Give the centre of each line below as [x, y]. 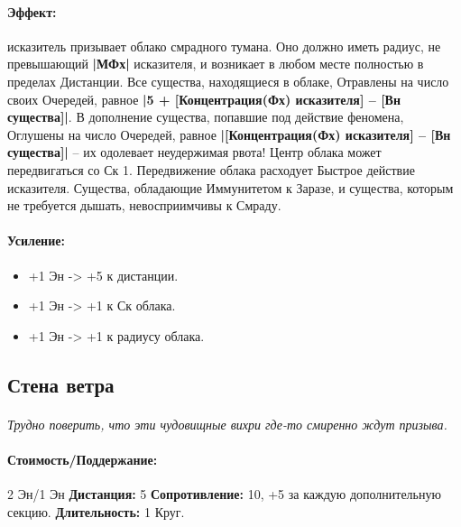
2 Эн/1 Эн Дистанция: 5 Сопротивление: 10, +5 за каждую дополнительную [224, 494]
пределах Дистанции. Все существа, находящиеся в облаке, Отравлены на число [228, 81]
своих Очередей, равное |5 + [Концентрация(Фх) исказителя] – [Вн [204, 99]
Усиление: [36, 240]
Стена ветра [61, 384]
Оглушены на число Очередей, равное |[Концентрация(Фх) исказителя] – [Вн [229, 134]
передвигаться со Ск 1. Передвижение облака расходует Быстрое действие [211, 169]
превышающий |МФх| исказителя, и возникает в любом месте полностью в [216, 64]
